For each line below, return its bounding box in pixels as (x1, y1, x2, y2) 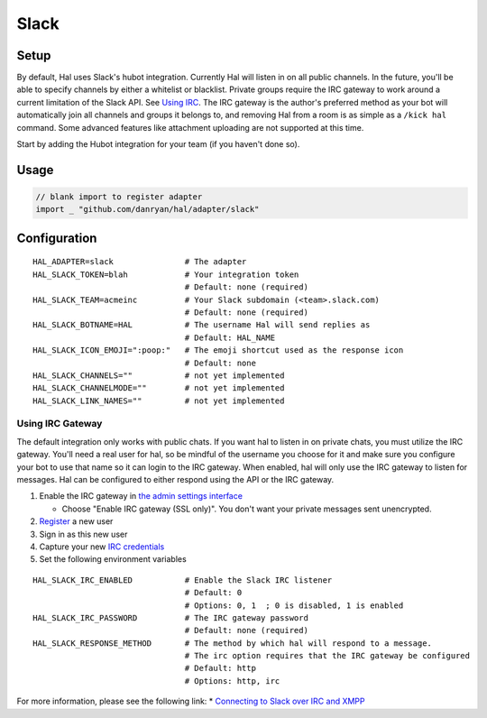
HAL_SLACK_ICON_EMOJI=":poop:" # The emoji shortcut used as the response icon (32, 345, 404, 355)
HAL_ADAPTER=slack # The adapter (32, 257, 247, 267)
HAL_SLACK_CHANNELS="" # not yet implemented (32, 370, 285, 381)
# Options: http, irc (184, 676, 280, 686)
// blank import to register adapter (35, 192, 203, 202)
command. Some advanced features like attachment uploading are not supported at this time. (16, 122, 364, 133)
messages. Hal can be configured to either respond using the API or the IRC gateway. (16, 474, 335, 485)
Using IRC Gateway (16, 418, 103, 430)
